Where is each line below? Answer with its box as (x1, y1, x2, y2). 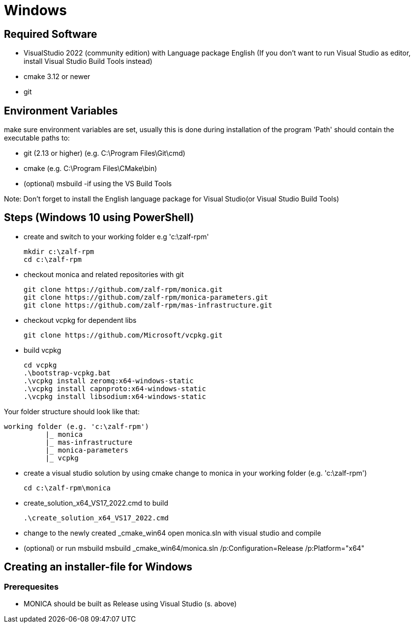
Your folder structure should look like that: (4, 407, 140, 416)
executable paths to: (4, 134, 70, 142)
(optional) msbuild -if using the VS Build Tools (24, 179, 172, 188)
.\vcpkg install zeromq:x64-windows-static (24, 376, 194, 385)
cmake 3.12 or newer (24, 72, 90, 81)
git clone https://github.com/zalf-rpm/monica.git (24, 285, 223, 293)
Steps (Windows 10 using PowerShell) (4, 211, 194, 224)
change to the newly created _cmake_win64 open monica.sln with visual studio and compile (24, 528, 322, 537)
